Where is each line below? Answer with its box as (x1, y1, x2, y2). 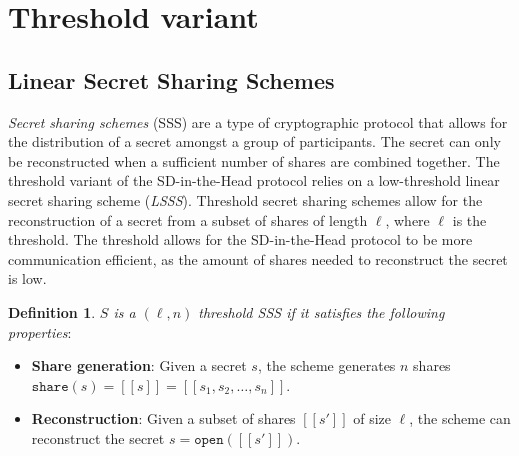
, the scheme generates (257, 355, 396, 376)
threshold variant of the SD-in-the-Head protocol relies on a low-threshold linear (8, 170, 500, 191)
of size (353, 408, 391, 429)
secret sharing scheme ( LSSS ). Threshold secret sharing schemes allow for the (8, 189, 483, 210)
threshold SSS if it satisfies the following (198, 301, 445, 322)
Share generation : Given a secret (31, 355, 247, 376)
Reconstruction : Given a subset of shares (31, 408, 296, 429)
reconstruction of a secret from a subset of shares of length (8, 209, 368, 230)
